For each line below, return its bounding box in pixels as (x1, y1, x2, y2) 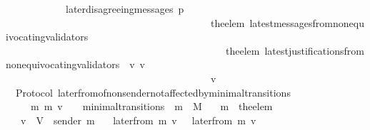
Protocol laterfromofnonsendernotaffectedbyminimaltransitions (15, 85, 291, 99)
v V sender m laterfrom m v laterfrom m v (20, 112, 256, 127)
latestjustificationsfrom (264, 43, 364, 58)
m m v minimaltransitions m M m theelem (30, 99, 273, 114)
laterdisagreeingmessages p (65, 1, 184, 16)
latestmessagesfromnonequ (249, 15, 364, 30)
